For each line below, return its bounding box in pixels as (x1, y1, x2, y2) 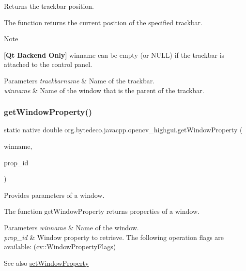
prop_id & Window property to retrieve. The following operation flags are (4, 232, 224, 242)
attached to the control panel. (4, 59, 92, 69)
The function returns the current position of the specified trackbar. (4, 17, 203, 27)
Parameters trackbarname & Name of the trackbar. (4, 75, 155, 85)
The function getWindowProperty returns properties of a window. (4, 206, 200, 216)
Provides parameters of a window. (4, 190, 105, 200)
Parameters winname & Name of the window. (4, 222, 139, 232)
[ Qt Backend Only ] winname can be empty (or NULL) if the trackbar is (4, 49, 225, 60)
